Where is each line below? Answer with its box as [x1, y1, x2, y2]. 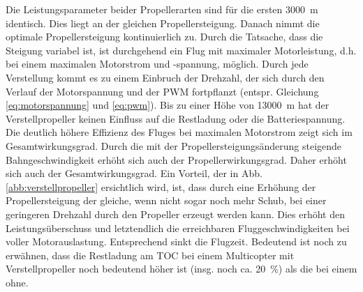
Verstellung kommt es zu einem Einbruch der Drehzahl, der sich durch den [6, 70, 325, 84]
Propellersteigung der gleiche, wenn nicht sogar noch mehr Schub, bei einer [6, 193, 327, 208]
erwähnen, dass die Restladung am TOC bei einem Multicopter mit [6, 247, 295, 262]
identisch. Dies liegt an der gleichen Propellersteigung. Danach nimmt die [6, 15, 320, 30]
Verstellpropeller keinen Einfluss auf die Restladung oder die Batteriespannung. [6, 111, 346, 125]
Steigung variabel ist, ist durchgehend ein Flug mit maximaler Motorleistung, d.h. [6, 43, 357, 57]
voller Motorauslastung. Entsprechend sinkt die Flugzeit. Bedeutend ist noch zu [6, 234, 347, 249]
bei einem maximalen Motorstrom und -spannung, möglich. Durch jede [6, 56, 309, 71]
